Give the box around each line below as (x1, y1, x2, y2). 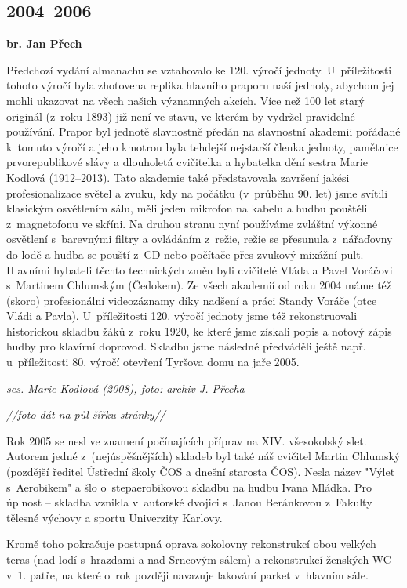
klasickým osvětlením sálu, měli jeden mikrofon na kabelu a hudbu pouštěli (6, 200, 368, 216)
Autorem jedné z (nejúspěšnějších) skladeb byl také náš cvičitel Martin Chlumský (6, 448, 401, 464)
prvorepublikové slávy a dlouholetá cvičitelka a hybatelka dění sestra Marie (6, 154, 368, 170)
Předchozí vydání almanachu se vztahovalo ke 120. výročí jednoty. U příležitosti (6, 61, 392, 78)
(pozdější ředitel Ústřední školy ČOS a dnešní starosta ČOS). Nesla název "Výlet (6, 463, 395, 480)
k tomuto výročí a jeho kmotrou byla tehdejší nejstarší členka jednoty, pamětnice (6, 138, 398, 154)
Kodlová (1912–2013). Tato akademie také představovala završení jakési (6, 169, 350, 185)
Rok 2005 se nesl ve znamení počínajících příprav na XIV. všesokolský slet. (6, 432, 367, 448)
